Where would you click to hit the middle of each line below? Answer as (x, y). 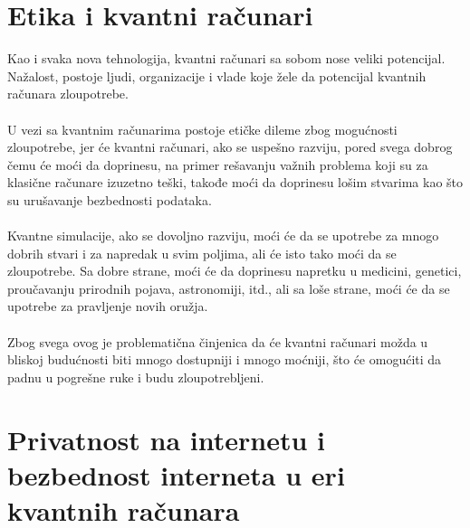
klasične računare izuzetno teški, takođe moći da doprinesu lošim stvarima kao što (235, 182)
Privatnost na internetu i (166, 439)
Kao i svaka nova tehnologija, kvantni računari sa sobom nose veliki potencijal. (226, 58)
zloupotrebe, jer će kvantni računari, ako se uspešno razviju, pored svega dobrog (230, 147)
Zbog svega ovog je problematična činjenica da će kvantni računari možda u (218, 341)
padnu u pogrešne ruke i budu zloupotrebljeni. (136, 377)
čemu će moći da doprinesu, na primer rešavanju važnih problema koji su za (218, 164)
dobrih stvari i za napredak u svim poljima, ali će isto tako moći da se (202, 253)
